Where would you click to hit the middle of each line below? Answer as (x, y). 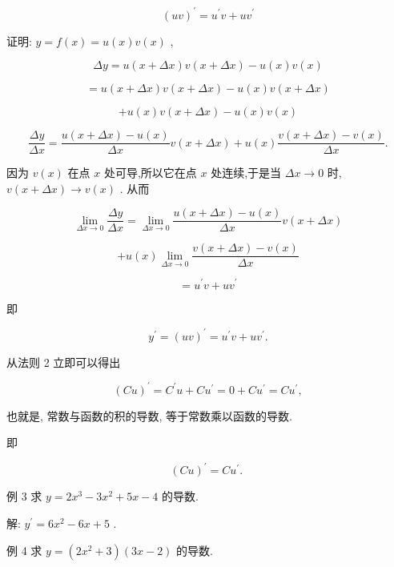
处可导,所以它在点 (150, 173)
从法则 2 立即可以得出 (64, 362)
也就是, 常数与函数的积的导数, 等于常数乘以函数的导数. (149, 415)
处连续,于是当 (246, 173)
